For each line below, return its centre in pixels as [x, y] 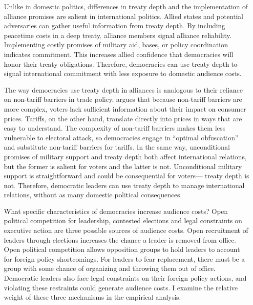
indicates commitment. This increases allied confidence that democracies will [119, 54]
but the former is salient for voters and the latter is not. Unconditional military [123, 166]
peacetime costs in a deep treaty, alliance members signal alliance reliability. [118, 35]
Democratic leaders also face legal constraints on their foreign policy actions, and [125, 278]
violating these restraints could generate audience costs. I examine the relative [121, 287]
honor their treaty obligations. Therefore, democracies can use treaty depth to [121, 64]
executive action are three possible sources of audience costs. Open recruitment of [126, 230]
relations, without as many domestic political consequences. [93, 195]
